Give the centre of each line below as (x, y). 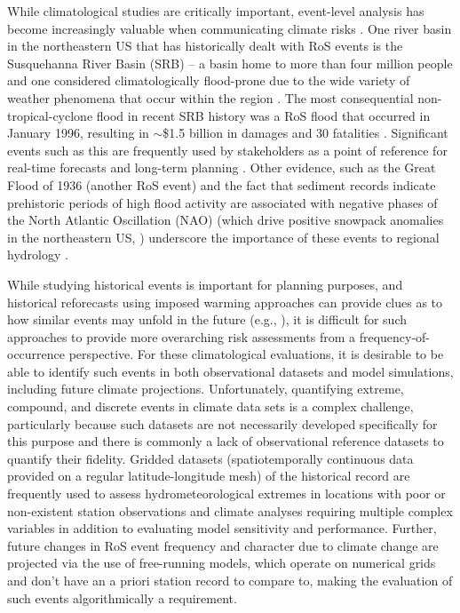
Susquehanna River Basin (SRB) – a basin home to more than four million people (230, 63)
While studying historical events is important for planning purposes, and (205, 284)
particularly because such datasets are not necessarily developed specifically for (222, 423)
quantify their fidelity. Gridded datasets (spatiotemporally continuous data (210, 458)
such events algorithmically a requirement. (122, 597)
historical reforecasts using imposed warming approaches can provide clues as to (225, 302)
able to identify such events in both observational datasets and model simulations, (230, 371)
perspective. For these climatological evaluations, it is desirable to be (256, 354)
